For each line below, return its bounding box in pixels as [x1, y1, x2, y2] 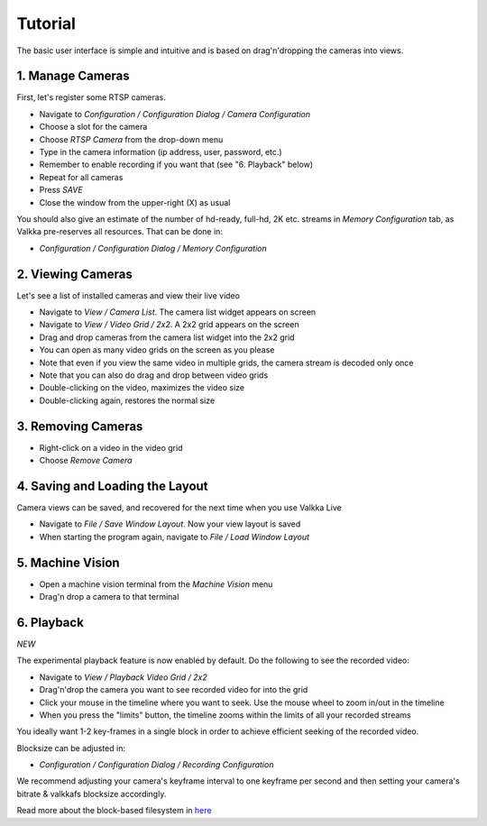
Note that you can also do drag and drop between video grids [39, 370, 269, 381]
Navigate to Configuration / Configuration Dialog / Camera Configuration [39, 108, 311, 119]
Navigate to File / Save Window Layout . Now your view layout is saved [39, 519, 301, 529]
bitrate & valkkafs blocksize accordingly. [16, 788, 167, 799]
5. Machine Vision [16, 555, 121, 570]
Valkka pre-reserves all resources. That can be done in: [16, 226, 223, 237]
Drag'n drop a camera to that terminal [39, 592, 179, 602]
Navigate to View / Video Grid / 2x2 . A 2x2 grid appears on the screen [39, 319, 299, 330]
